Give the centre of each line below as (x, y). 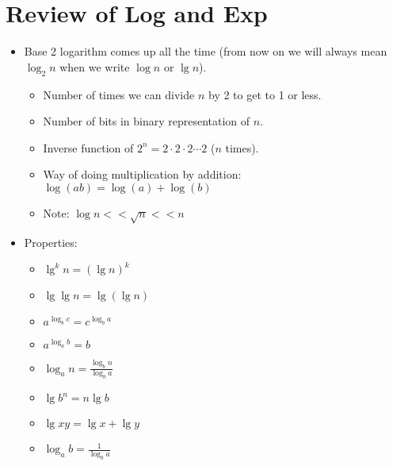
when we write (95, 66)
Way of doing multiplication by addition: (142, 174)
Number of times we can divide (119, 94)
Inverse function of (88, 147)
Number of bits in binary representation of (147, 121)
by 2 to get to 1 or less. (265, 94)
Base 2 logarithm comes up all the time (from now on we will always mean (206, 51)
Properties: (51, 242)
